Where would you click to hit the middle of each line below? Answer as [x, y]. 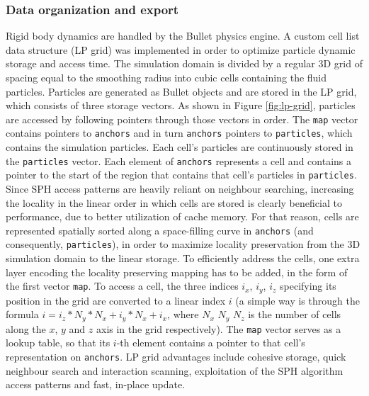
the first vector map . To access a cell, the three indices [122, 286]
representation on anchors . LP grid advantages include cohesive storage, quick [176, 357]
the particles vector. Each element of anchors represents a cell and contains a [178, 160]
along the [26, 328]
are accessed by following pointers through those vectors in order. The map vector [182, 119]
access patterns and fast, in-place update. [96, 384]
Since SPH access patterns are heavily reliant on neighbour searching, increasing [180, 188]
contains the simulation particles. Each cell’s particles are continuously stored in [180, 147]
